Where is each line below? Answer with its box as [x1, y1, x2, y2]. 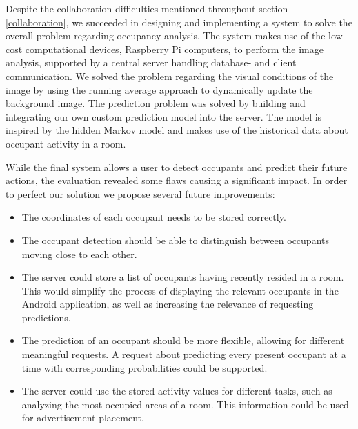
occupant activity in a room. [6, 136, 126, 150]
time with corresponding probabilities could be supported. [21, 360, 268, 375]
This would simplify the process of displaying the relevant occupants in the [21, 283, 339, 297]
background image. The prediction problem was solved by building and [6, 96, 306, 110]
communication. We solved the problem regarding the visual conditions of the [6, 68, 334, 83]
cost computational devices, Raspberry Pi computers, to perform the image [6, 41, 324, 56]
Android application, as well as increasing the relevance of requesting [21, 297, 314, 311]
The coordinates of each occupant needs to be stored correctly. [21, 210, 286, 224]
